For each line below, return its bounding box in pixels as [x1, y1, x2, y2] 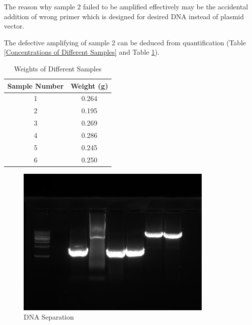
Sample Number [7, 80, 64, 91]
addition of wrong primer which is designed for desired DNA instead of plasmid [4, 11, 244, 21]
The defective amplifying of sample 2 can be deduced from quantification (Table [4, 37, 246, 47]
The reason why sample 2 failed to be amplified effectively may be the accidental [4, 1, 248, 11]
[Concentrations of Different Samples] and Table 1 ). [4, 47, 160, 57]
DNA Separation [24, 312, 74, 322]
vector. [4, 21, 25, 31]
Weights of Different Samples [14, 63, 102, 73]
